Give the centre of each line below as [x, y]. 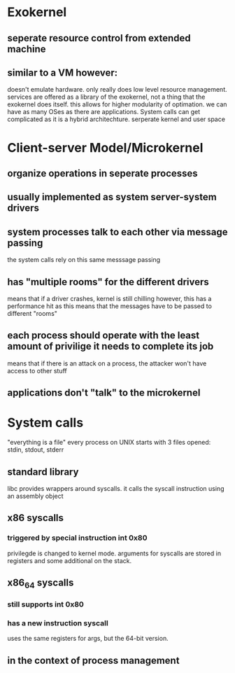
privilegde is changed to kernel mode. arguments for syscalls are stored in [114, 553]
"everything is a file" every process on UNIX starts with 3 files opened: [109, 443]
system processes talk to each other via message [117, 232]
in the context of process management [93, 660]
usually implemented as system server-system [112, 197]
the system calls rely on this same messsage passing [84, 260]
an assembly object [36, 496]
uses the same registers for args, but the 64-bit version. [88, 639]
